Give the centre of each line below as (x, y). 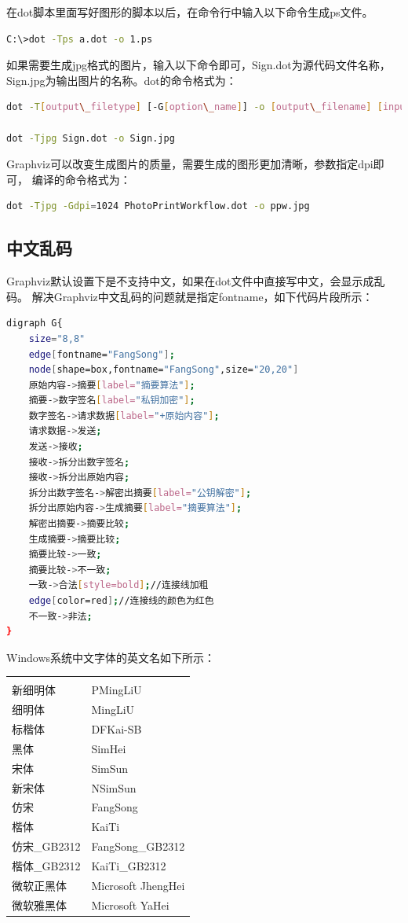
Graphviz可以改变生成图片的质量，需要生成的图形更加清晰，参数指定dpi (190, 164)
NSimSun (114, 787)
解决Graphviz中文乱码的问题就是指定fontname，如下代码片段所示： (202, 296)
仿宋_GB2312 (46, 846)
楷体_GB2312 (46, 865)
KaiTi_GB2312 (129, 865)
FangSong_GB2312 (138, 846)
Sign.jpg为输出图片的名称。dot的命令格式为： (122, 80)
